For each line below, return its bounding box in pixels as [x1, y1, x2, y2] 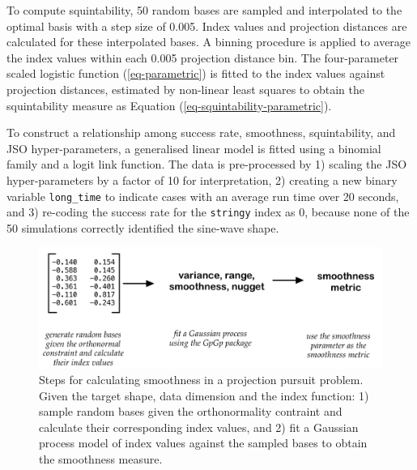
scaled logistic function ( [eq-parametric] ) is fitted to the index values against [6, 65, 385, 82]
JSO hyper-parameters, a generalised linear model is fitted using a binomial [6, 139, 381, 156]
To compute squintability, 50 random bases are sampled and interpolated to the [6, 2, 402, 18]
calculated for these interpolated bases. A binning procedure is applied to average [6, 33, 411, 50]
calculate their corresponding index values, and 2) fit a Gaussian [39, 418, 359, 435]
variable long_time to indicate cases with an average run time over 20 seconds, [6, 187, 399, 204]
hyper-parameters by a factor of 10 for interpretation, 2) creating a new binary [6, 171, 398, 188]
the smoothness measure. [39, 451, 163, 468]
